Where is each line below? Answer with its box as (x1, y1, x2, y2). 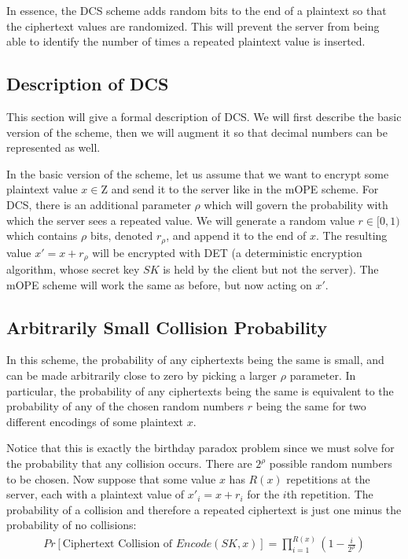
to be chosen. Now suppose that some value (6, 470, 216, 487)
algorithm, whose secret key (6, 261, 140, 278)
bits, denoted (90, 227, 153, 244)
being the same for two (255, 398, 366, 414)
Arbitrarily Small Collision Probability (6, 314, 328, 339)
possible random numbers (269, 455, 392, 471)
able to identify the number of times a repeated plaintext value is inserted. (6, 33, 366, 50)
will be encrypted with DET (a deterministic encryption (92, 244, 362, 260)
